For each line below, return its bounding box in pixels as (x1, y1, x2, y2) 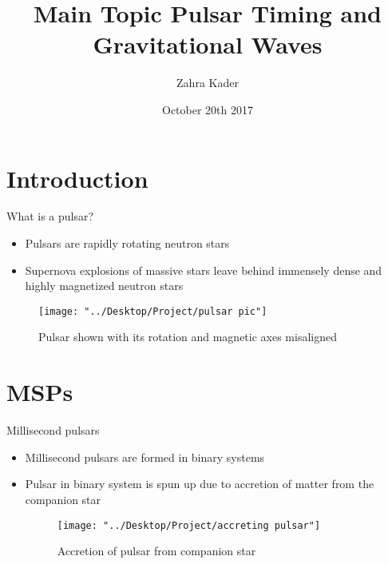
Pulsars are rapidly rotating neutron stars (25, 235, 230, 252)
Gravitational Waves (93, 28, 323, 61)
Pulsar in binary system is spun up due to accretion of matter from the (25, 475, 374, 492)
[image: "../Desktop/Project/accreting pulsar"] (57, 519, 321, 531)
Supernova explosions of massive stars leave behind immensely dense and (25, 261, 382, 278)
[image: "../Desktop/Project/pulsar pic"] (38, 305, 267, 317)
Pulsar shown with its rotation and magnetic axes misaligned (38, 328, 337, 345)
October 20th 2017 (162, 101, 253, 117)
